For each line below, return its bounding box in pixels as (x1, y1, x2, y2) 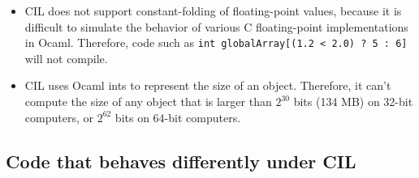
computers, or (24, 108, 93, 125)
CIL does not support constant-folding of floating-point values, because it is (24, 2, 402, 19)
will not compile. (24, 49, 108, 66)
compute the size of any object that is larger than (24, 93, 272, 110)
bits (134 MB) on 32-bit (293, 93, 413, 110)
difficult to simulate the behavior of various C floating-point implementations (24, 18, 408, 35)
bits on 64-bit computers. (114, 108, 241, 125)
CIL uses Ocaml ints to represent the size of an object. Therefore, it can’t (24, 77, 391, 94)
